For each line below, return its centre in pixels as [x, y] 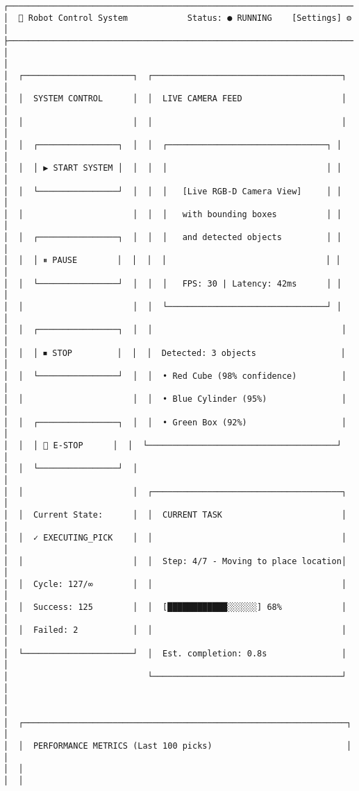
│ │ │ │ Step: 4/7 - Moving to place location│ [175, 561]
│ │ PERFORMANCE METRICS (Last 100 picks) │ [178, 746]
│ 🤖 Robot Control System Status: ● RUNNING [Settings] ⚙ [178, 18]
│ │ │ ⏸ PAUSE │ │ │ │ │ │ [172, 261]
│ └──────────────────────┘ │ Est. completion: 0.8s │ [175, 653]
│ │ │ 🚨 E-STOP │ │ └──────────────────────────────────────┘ [173, 445]
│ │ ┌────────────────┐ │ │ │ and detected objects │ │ [173, 238]
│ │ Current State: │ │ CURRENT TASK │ [175, 514]
